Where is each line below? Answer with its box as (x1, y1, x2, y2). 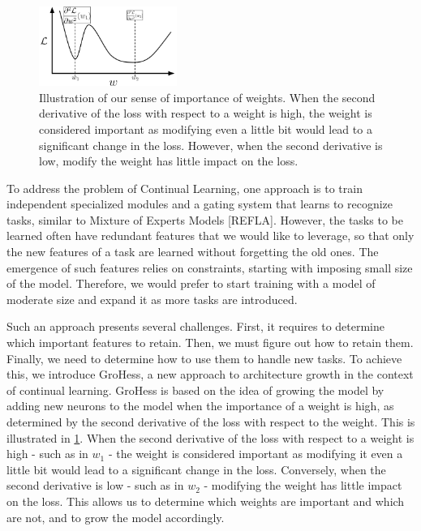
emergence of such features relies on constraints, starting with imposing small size (6, 259, 413, 276)
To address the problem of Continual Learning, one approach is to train (6, 179, 363, 196)
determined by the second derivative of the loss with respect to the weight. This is (6, 413, 415, 430)
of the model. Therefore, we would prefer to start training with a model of (6, 275, 376, 292)
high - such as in (6, 445, 88, 462)
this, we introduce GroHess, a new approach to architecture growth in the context (6, 366, 414, 383)
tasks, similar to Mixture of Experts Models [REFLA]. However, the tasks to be (6, 211, 403, 228)
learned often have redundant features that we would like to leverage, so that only (6, 227, 415, 244)
